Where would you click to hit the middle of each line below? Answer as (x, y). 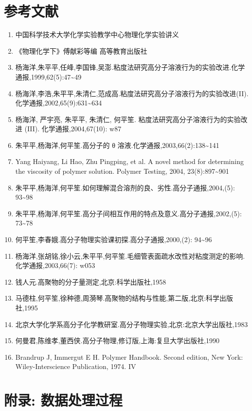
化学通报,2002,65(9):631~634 (59, 103)
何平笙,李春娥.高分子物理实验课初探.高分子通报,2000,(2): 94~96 (114, 239)
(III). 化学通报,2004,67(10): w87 (73, 129)
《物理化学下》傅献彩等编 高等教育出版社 (81, 51)
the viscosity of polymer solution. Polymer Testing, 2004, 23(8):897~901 (122, 171)
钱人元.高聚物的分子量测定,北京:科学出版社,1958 (91, 281)
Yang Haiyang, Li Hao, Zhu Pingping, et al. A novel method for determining (129, 161)
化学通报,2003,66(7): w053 (55, 265)
